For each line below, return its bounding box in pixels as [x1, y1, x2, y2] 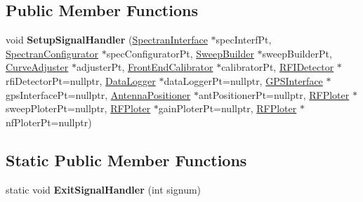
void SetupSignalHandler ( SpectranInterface [6, 32, 208, 47]
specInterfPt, [216, 32, 272, 47]
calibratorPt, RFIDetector [221, 60, 334, 74]
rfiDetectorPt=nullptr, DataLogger [6, 73, 156, 88]
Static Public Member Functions [6, 149, 247, 170]
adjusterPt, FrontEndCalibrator [76, 60, 213, 74]
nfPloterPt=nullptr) [6, 114, 92, 129]
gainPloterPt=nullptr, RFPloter [158, 101, 297, 116]
